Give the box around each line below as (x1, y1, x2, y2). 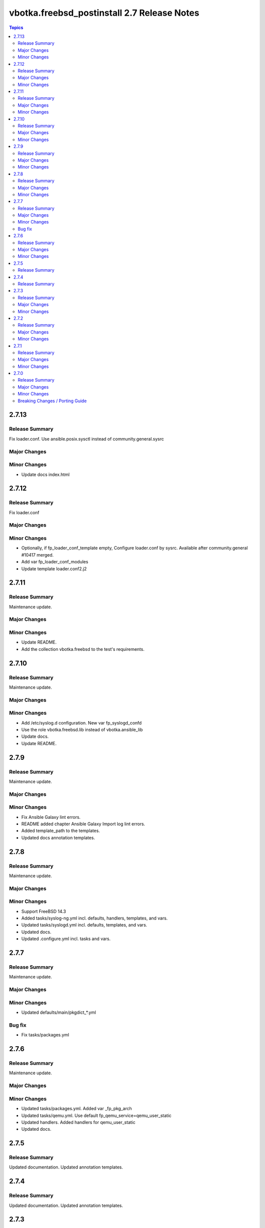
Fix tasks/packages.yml (21, 1032, 70, 1038)
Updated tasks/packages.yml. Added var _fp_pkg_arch (21, 1106, 132, 1112)
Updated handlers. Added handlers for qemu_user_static (21, 1119, 136, 1125)
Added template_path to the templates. (21, 828, 100, 834)
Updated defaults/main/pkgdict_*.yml (21, 1009, 96, 1015)
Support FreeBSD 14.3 (21, 908, 66, 914)
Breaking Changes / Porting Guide (18, 398, 87, 404)
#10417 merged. (21, 552, 54, 558)
